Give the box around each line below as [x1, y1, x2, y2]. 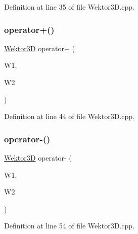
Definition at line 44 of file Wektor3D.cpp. [4, 111, 134, 122]
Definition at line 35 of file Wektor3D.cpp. [4, 2, 134, 12]
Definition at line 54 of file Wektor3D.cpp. [4, 220, 134, 231]
